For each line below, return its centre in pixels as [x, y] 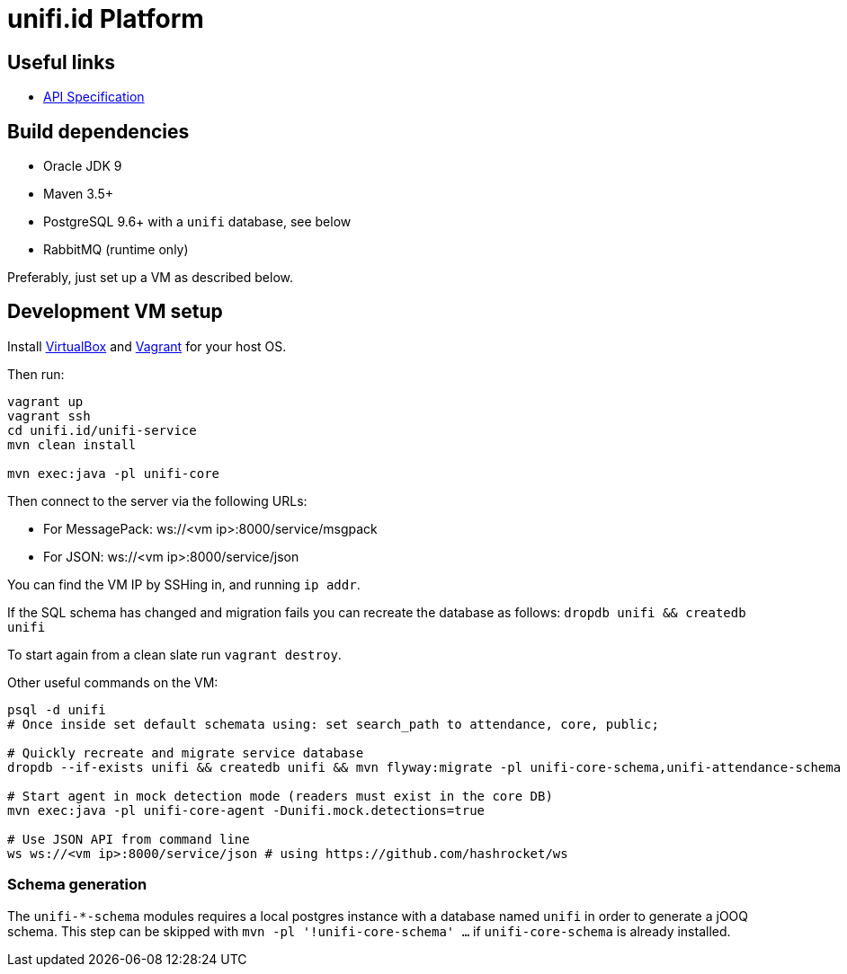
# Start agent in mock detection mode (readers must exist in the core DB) [280, 796]
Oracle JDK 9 [83, 166]
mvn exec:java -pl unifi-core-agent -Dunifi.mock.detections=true [246, 810]
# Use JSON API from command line [129, 839]
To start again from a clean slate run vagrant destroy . [174, 654]
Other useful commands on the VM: [113, 682]
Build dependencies [98, 131]
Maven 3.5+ [79, 194]
